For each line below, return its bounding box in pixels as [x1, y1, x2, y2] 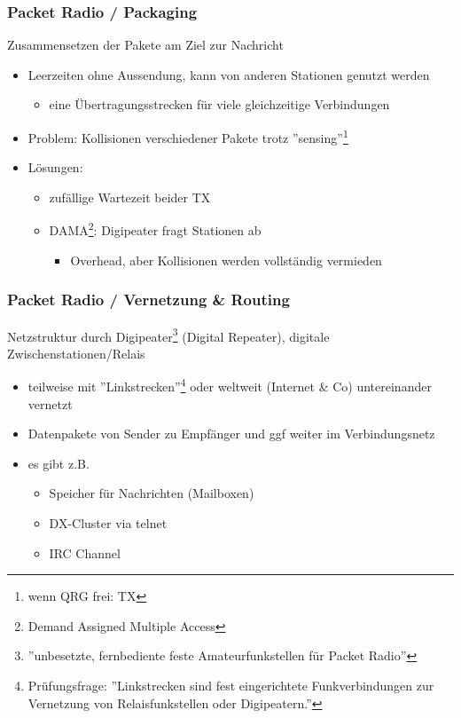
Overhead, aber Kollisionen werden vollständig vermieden [70, 250, 382, 269]
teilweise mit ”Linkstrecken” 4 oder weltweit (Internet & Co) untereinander [27, 375, 432, 395]
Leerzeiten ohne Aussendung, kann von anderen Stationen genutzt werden [27, 65, 430, 83]
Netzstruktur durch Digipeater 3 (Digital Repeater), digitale [7, 324, 330, 345]
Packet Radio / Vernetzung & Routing [7, 288, 290, 311]
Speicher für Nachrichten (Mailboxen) [49, 484, 254, 502]
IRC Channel [49, 543, 121, 562]
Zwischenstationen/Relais [7, 343, 145, 362]
